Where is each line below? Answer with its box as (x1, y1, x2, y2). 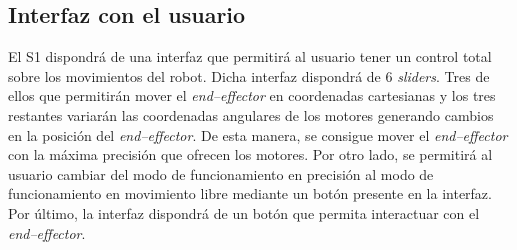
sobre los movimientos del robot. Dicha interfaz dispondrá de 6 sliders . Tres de (8, 65, 490, 86)
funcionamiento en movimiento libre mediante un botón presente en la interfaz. (8, 183, 492, 204)
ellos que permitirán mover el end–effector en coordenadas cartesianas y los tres (8, 85, 496, 106)
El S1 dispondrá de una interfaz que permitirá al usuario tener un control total (8, 46, 492, 67)
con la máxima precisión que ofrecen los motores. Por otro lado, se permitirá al (8, 144, 493, 165)
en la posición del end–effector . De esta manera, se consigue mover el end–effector (8, 124, 508, 145)
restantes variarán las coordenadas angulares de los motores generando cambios (8, 104, 494, 125)
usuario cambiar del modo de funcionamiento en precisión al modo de (8, 163, 434, 184)
